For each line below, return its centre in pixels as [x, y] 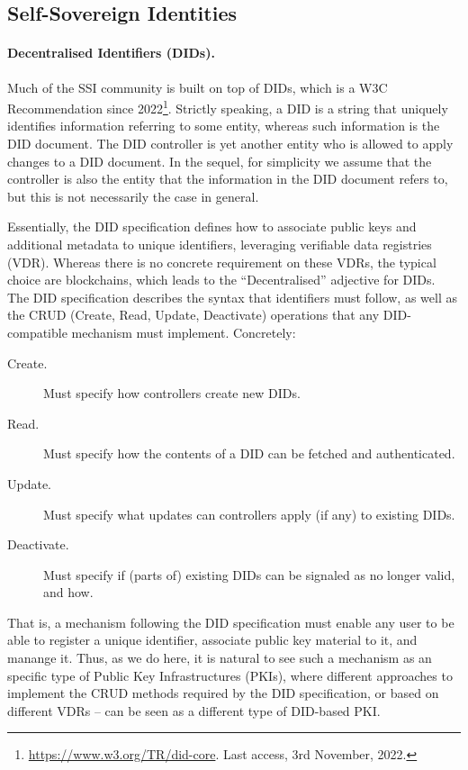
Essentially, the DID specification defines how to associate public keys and [212, 226]
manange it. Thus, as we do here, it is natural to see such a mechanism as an [220, 658]
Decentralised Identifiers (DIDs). [111, 53]
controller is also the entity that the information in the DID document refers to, [228, 179]
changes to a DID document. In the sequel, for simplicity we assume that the [220, 161]
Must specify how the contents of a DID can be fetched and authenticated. [249, 453]
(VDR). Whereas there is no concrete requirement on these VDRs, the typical [222, 262]
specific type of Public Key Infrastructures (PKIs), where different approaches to [230, 675]
